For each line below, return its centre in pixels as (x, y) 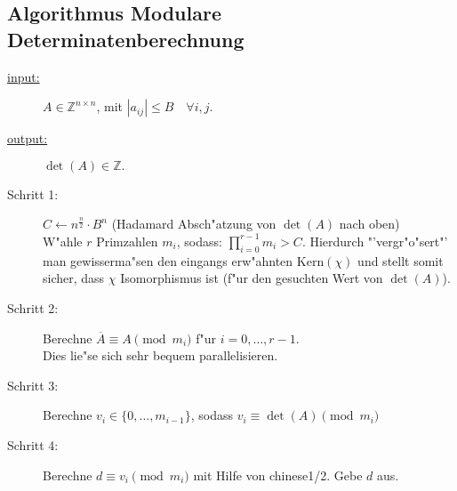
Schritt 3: (33, 385)
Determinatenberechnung (126, 39)
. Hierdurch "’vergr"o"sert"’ (375, 241)
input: (24, 76)
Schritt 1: (33, 193)
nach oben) (369, 224)
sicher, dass (74, 278)
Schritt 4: (33, 444)
